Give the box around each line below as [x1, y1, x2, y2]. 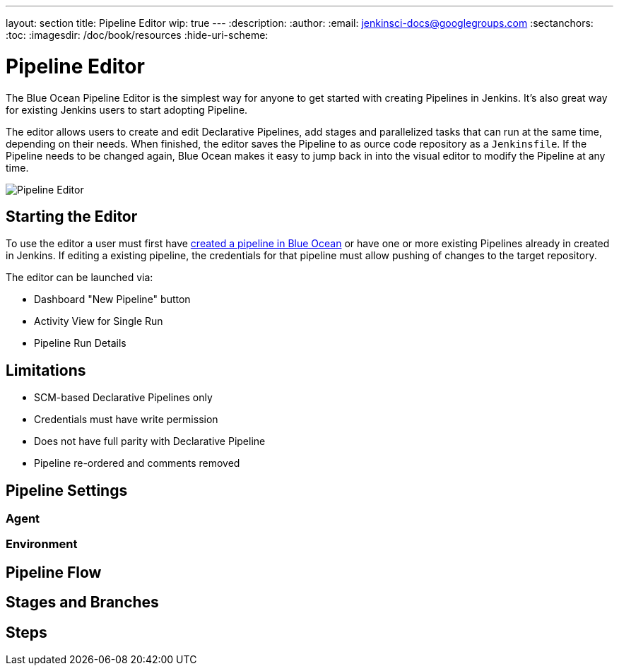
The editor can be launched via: [6, 271, 153, 284]
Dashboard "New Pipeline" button [34, 293, 191, 306]
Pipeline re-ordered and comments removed [34, 457, 240, 470]
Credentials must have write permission [34, 413, 218, 426]
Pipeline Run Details [34, 337, 126, 350]
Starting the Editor [6, 207, 138, 225]
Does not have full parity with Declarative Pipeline [34, 435, 266, 448]
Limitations [6, 361, 86, 379]
